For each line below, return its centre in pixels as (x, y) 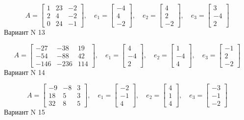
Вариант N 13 (24, 32)
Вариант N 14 (24, 72)
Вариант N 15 (24, 112)
